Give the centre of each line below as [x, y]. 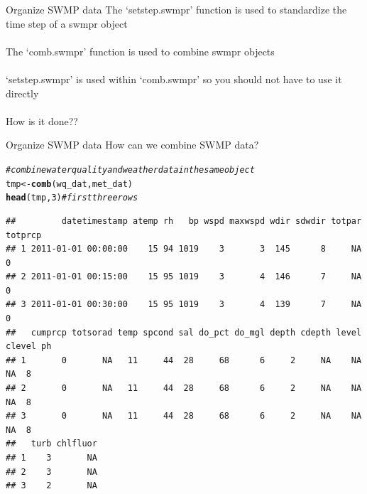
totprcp [24, 235]
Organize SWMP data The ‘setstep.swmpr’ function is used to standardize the [176, 9]
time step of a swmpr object [67, 23]
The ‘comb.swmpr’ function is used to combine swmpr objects [140, 51]
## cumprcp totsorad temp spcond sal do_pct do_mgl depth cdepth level [184, 332]
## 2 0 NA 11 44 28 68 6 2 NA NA [184, 388]
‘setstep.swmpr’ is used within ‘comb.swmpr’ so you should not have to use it [174, 79]
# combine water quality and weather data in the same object [130, 170]
